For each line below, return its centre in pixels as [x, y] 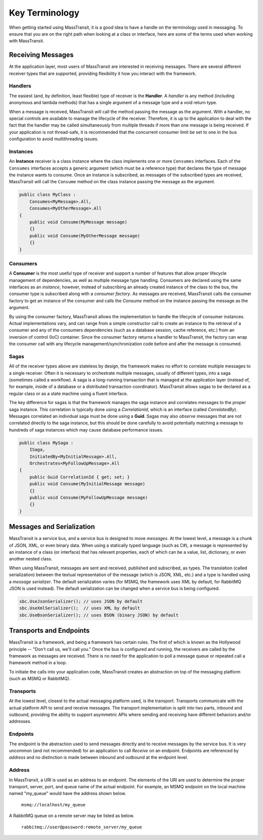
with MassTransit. [27, 41]
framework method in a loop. [38, 663]
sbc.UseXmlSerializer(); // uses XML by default [80, 608]
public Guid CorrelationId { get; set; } [80, 477]
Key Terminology [44, 13]
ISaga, [37, 450]
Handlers [20, 86]
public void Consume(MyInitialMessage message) [87, 484]
